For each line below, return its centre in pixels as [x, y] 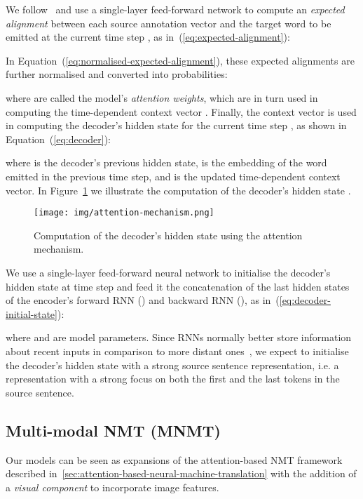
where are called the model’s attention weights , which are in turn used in [162, 97]
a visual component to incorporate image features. [112, 487]
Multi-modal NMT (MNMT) [113, 430]
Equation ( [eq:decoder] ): [59, 139]
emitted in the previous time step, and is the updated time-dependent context [173, 176]
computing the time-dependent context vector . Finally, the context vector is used [181, 111]
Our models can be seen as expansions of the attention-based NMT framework [174, 459]
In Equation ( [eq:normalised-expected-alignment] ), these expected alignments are [180, 60]
